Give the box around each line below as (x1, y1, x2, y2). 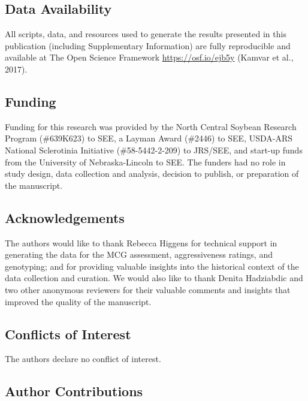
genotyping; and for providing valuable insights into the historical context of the (5, 260, 299, 272)
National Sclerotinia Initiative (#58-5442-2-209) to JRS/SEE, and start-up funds (5, 143, 303, 156)
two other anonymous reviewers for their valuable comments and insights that (5, 283, 291, 296)
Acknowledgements (5, 208, 125, 227)
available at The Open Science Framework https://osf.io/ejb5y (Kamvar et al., (5, 51, 294, 64)
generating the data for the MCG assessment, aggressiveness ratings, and (5, 248, 273, 261)
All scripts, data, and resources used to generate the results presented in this (5, 28, 286, 40)
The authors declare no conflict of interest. (5, 352, 161, 365)
